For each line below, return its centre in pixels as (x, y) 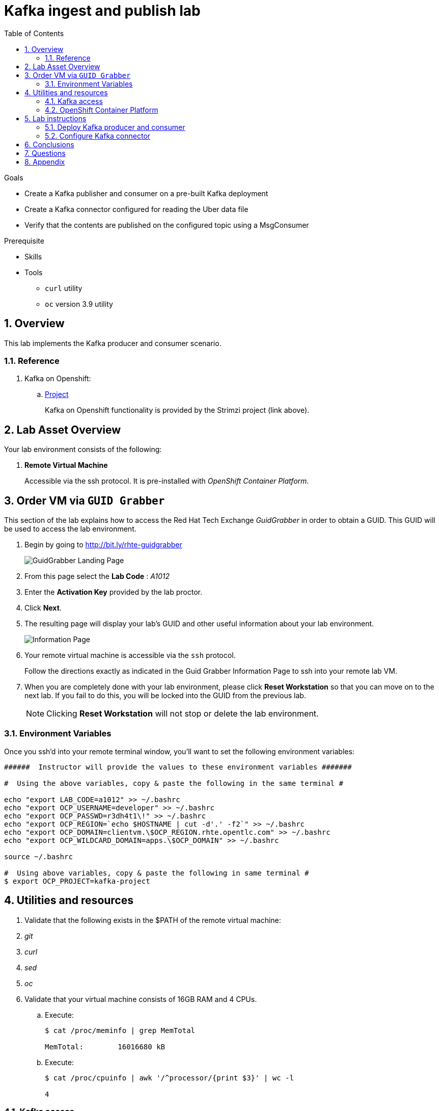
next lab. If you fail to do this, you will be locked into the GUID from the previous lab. (165, 696)
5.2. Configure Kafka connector (98, 136)
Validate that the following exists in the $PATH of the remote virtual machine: (153, 920)
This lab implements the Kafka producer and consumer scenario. (113, 343)
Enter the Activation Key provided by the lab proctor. (113, 592)
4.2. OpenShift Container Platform (102, 110)
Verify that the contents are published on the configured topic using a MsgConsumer (167, 225)
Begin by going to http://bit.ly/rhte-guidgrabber (103, 545)
